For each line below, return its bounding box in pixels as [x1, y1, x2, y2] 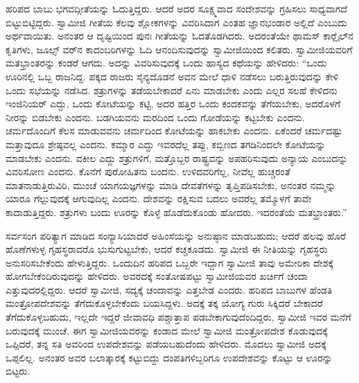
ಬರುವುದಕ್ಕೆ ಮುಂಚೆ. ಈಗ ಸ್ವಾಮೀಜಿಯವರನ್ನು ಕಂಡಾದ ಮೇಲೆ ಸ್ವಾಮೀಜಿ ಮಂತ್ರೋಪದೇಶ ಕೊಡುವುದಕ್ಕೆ [6, 323, 328, 337]
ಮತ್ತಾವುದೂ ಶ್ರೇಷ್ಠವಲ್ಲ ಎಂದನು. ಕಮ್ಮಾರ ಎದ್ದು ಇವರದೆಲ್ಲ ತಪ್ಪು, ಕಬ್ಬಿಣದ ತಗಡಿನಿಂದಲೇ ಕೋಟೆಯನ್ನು [6, 136, 326, 151]
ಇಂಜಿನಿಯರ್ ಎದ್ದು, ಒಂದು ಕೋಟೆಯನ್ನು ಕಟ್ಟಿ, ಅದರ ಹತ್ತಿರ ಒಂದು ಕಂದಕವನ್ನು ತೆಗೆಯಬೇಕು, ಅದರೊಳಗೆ [6, 96, 341, 111]
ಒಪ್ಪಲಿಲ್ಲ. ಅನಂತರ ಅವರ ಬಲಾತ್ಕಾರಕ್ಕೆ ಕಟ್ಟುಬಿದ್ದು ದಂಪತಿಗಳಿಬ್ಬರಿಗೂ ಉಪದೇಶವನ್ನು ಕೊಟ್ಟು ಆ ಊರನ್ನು [6, 350, 333, 364]
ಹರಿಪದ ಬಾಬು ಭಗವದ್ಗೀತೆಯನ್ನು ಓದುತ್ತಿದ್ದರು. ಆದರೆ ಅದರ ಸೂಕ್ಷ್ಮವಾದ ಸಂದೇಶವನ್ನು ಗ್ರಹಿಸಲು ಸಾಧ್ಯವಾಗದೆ [6, 1, 347, 15]
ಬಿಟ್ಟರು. [6, 364, 30, 378]
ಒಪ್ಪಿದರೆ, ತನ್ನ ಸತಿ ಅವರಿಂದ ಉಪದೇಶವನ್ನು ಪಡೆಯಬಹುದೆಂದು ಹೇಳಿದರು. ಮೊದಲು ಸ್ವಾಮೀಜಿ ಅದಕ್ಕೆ [6, 337, 326, 351]
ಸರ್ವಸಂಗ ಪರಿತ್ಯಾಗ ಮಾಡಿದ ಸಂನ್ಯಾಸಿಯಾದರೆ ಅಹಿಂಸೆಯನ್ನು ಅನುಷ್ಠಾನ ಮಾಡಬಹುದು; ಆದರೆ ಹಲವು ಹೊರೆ [6, 228, 347, 242]
